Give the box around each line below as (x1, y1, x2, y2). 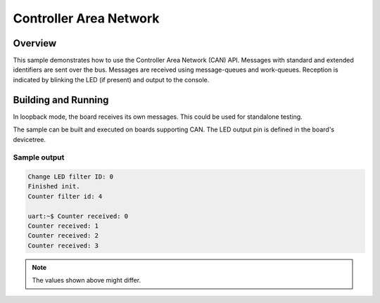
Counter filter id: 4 (27, 192, 103, 200)
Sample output (13, 153, 65, 162)
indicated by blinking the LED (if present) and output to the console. (13, 75, 210, 84)
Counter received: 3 (27, 241, 99, 250)
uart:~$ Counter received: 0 (27, 212, 129, 220)
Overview (13, 37, 57, 49)
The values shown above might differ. (32, 276, 141, 285)
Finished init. (27, 183, 80, 191)
